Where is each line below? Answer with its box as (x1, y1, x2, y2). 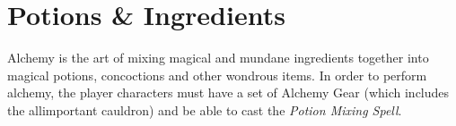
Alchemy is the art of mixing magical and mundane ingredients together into (7, 48, 429, 67)
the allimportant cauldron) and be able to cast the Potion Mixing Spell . (7, 100, 402, 119)
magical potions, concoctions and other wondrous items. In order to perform (7, 65, 427, 84)
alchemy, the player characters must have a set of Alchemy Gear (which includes (7, 83, 450, 102)
